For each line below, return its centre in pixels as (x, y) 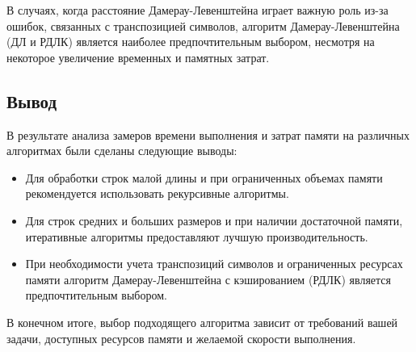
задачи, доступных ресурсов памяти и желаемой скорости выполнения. (181, 338)
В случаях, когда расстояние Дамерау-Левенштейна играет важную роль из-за (197, 10)
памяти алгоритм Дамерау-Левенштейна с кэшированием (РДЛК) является (208, 279)
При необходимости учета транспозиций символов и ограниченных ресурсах (214, 264)
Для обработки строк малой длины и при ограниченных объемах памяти (204, 177)
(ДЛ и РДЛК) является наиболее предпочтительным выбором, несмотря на (191, 42)
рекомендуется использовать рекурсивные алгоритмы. (157, 193)
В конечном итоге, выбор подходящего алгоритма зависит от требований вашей (202, 322)
